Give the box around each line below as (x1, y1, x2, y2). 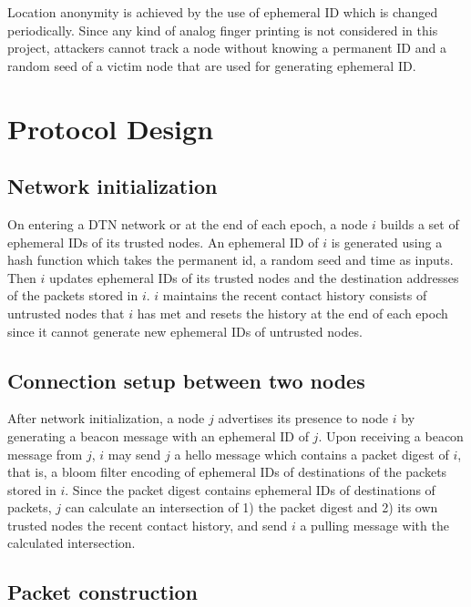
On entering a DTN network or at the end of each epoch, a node (7, 214, 368, 233)
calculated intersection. (7, 533, 136, 552)
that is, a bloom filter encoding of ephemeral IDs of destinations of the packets (7, 462, 447, 481)
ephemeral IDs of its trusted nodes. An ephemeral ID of (7, 232, 319, 251)
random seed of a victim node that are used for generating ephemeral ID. (7, 56, 416, 75)
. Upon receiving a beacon (318, 426, 464, 445)
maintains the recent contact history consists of (162, 286, 427, 305)
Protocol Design (7, 109, 214, 147)
